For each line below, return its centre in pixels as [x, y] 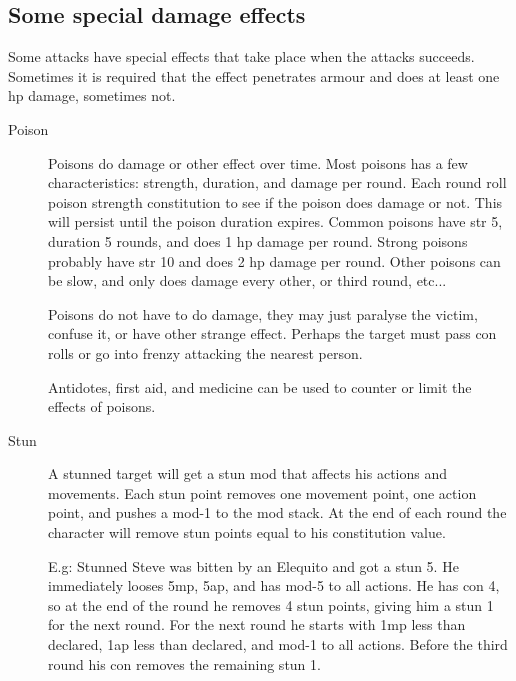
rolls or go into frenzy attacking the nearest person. [205, 352]
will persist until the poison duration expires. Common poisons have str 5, [275, 221]
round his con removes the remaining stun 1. [184, 663]
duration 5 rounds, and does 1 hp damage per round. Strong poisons [258, 240]
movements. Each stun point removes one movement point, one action [262, 492]
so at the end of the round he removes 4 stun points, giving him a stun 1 [271, 604]
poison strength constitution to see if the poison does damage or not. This [275, 201]
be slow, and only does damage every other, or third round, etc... [247, 280]
